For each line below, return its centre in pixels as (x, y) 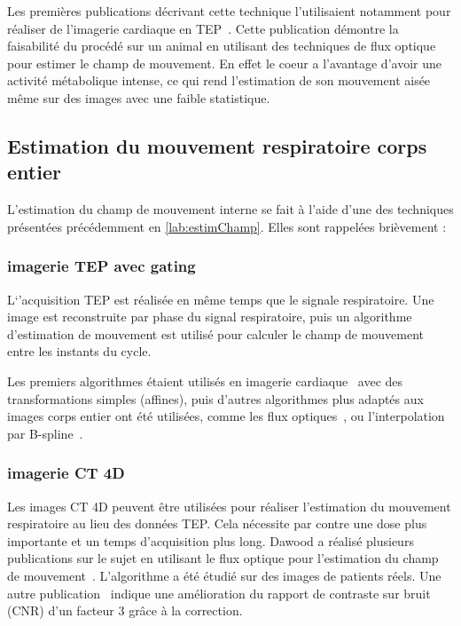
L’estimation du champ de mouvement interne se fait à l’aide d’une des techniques (230, 209)
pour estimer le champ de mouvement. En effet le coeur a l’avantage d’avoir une (224, 63)
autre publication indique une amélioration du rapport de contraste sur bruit (219, 593)
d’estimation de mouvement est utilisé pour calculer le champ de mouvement (216, 333)
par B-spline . (45, 433)
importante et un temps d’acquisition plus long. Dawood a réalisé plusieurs (211, 540)
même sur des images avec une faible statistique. (139, 97)
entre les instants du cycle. (79, 351)
